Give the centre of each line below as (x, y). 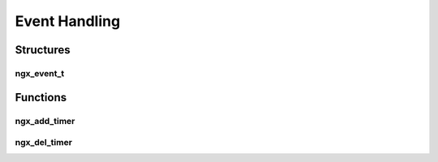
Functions (41, 97)
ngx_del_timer (44, 143)
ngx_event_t (40, 73)
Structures (43, 50)
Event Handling (68, 21)
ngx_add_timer (45, 121)
